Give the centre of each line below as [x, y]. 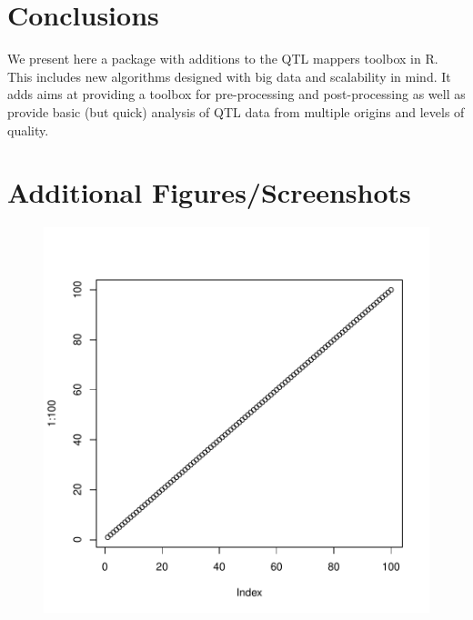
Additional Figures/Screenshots [209, 192]
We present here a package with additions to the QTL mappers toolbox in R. [223, 59]
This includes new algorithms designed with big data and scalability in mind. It [229, 76]
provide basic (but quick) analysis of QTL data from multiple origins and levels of [236, 111]
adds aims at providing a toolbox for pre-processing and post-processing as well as [236, 94]
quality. [28, 130]
